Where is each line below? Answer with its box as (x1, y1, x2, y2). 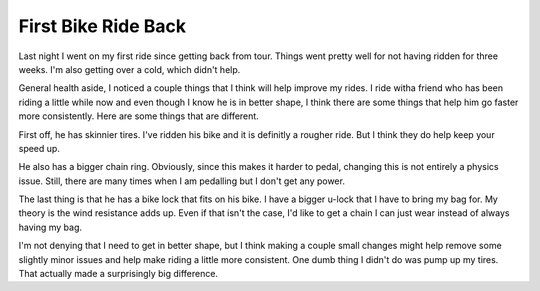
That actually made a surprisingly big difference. (18, 268, 219, 280)
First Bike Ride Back (18, 15, 187, 37)
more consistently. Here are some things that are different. (18, 110, 259, 122)
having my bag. (18, 221, 83, 233)
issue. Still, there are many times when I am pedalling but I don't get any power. (18, 175, 345, 187)
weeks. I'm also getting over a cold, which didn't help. (18, 63, 241, 75)
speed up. (18, 142, 60, 154)
